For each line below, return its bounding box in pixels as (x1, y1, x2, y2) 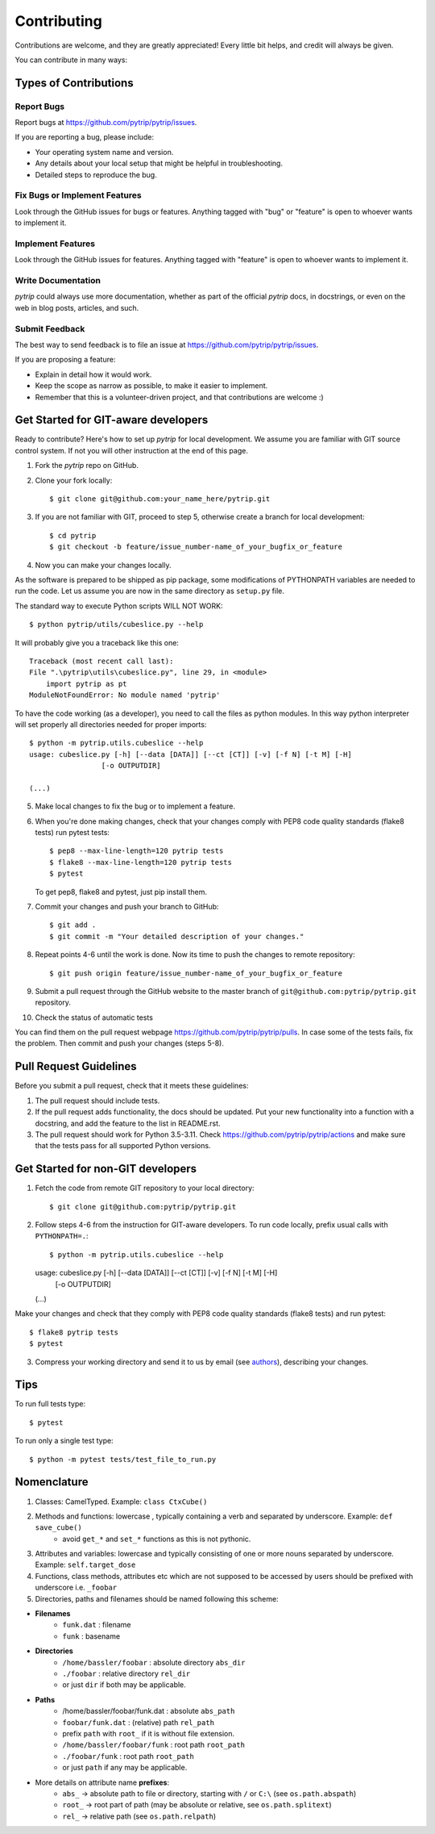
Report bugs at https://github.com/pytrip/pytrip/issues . (14, 118, 197, 127)
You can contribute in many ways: (14, 55, 128, 65)
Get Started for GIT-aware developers (14, 413, 209, 427)
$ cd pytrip (49, 531, 97, 540)
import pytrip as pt (45, 679, 127, 688)
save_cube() (35, 1523, 82, 1532)
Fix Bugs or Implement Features (14, 190, 142, 201)
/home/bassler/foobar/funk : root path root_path (62, 1740, 246, 1750)
